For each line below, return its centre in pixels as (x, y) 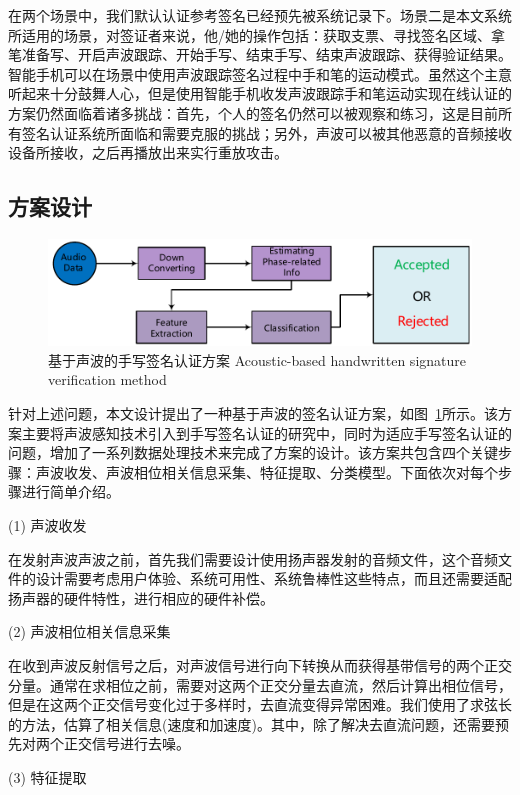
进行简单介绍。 (70, 491)
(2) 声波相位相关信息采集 (89, 631)
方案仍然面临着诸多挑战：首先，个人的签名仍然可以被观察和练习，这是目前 (253, 112)
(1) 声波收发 (47, 524)
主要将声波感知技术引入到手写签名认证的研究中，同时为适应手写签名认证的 (266, 432)
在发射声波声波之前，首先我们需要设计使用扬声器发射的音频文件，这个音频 (253, 558)
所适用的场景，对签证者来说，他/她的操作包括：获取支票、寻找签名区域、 (249, 34)
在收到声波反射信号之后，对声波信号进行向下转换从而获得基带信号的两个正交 (260, 664)
